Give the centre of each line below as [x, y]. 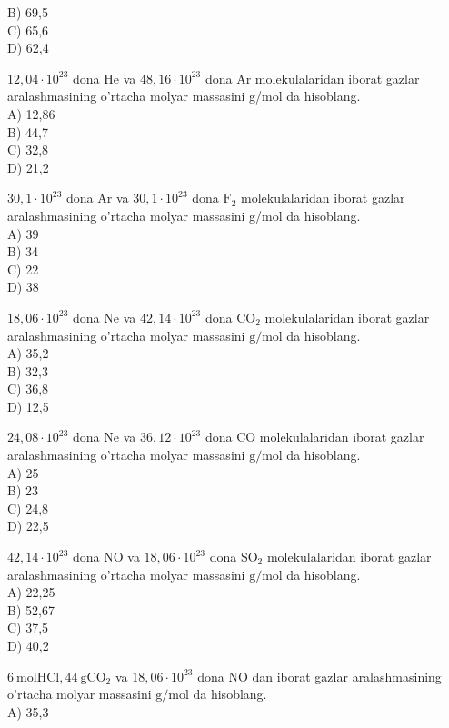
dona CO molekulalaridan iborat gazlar [314, 437]
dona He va [105, 78]
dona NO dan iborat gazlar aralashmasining [319, 676]
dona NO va [106, 557]
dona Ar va [98, 198]
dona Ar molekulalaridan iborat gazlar [312, 78]
